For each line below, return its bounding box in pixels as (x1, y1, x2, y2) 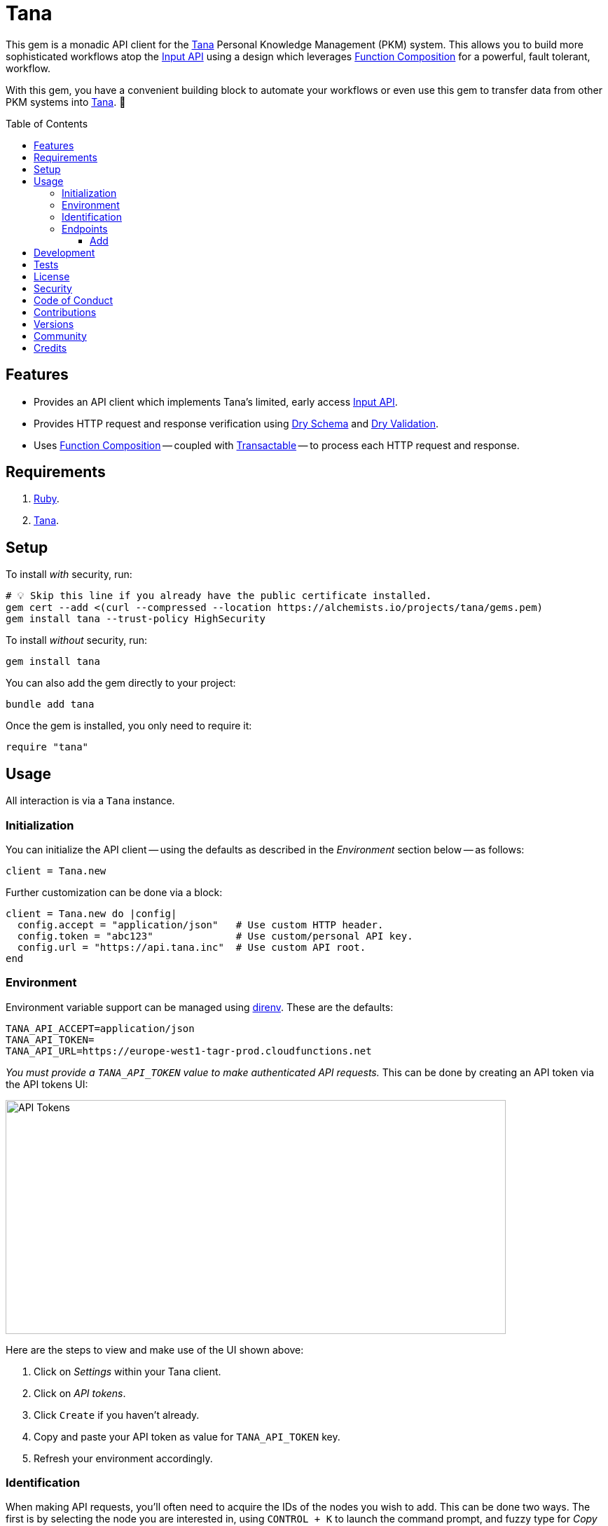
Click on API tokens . (34, 1387, 126, 1399)
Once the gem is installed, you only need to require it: (6, 720, 252, 732)
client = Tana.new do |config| (6, 907, 177, 919)
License (34, 270, 70, 282)
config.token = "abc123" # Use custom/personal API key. (17, 930, 413, 942)
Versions (34, 317, 74, 330)
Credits (34, 341, 67, 354)
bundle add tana (6, 699, 95, 710)
